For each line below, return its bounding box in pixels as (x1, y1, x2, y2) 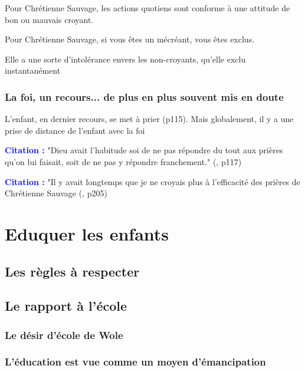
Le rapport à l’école (5, 297, 127, 315)
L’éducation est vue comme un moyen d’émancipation (5, 354, 266, 369)
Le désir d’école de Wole (5, 327, 123, 342)
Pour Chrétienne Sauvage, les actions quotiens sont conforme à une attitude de (5, 2, 290, 14)
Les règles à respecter (5, 262, 140, 280)
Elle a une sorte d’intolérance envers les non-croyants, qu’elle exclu (5, 52, 246, 65)
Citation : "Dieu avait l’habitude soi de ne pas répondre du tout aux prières (5, 144, 283, 156)
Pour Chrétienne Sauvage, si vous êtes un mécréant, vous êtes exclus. (5, 33, 255, 45)
